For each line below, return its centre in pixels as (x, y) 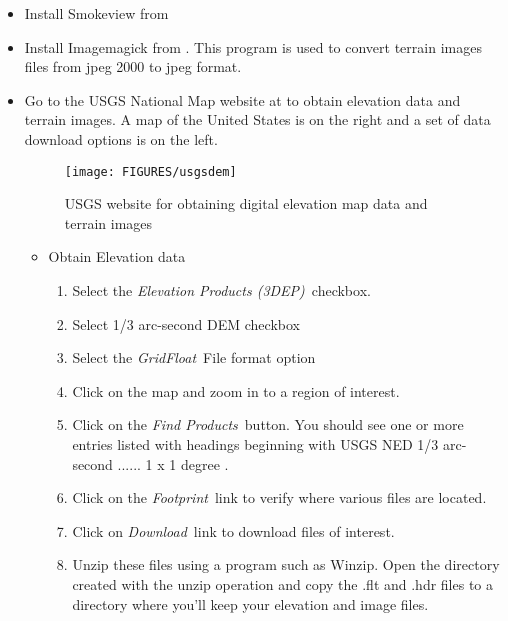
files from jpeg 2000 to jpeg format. (133, 66)
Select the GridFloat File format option (194, 357)
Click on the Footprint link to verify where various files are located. (279, 497)
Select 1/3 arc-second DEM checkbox (186, 323)
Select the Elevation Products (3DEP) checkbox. (221, 290)
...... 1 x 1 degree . (173, 463)
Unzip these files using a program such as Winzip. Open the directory (286, 564)
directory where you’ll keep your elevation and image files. (250, 603)
